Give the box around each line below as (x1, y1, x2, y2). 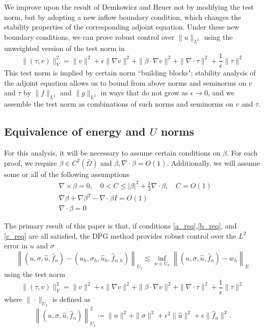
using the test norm (4, 269, 65, 279)
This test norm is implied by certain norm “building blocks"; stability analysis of (4, 67, 256, 78)
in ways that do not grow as (100, 87, 188, 98)
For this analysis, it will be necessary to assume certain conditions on (4, 147, 221, 158)
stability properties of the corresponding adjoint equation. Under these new (4, 21, 240, 32)
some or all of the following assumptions (4, 168, 129, 179)
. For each (227, 147, 258, 158)
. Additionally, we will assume (167, 157, 260, 168)
